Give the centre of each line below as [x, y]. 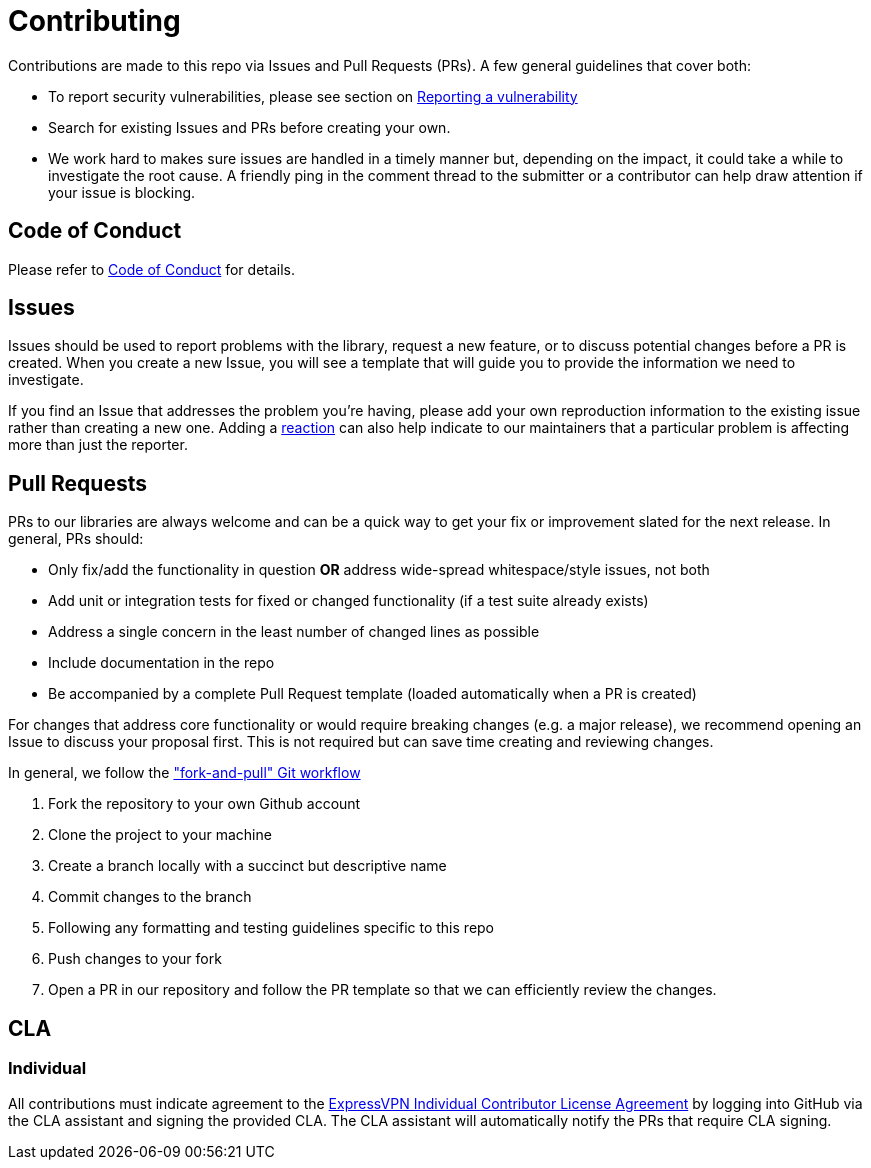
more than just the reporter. [98, 445]
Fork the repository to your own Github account [204, 804]
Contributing [94, 21]
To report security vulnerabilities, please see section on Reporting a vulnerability [313, 96]
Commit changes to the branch [150, 897]
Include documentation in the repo [161, 663]
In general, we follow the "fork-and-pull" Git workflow [184, 773]
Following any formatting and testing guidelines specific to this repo [271, 928]
